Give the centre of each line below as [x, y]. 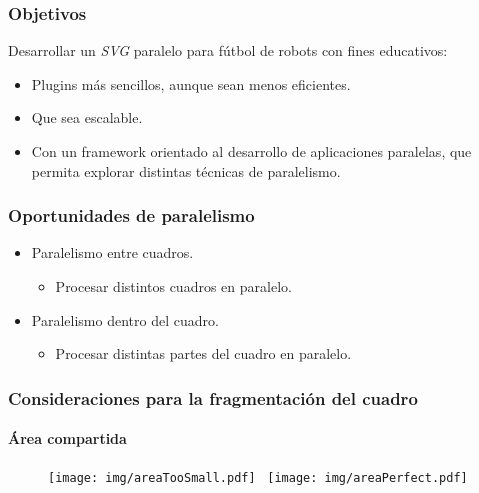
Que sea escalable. [87, 117]
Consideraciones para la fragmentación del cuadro [213, 397]
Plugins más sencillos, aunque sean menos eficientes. [191, 83]
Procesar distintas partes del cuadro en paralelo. [203, 353]
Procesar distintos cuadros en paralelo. [173, 286]
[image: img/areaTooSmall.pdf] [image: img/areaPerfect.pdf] [258, 478]
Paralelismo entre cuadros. [112, 252]
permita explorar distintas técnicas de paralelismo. [186, 170]
